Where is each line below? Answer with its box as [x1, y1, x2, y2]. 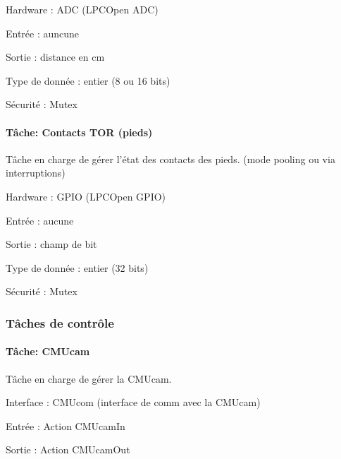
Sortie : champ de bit [6, 237, 97, 251]
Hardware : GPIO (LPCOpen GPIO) [6, 189, 166, 203]
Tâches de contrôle [6, 314, 114, 331]
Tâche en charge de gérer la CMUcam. [6, 371, 172, 386]
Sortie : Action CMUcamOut [6, 442, 130, 457]
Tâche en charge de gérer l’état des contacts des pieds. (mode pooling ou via [6, 151, 335, 166]
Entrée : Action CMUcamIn [6, 418, 125, 433]
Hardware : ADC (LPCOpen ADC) [6, 2, 159, 16]
